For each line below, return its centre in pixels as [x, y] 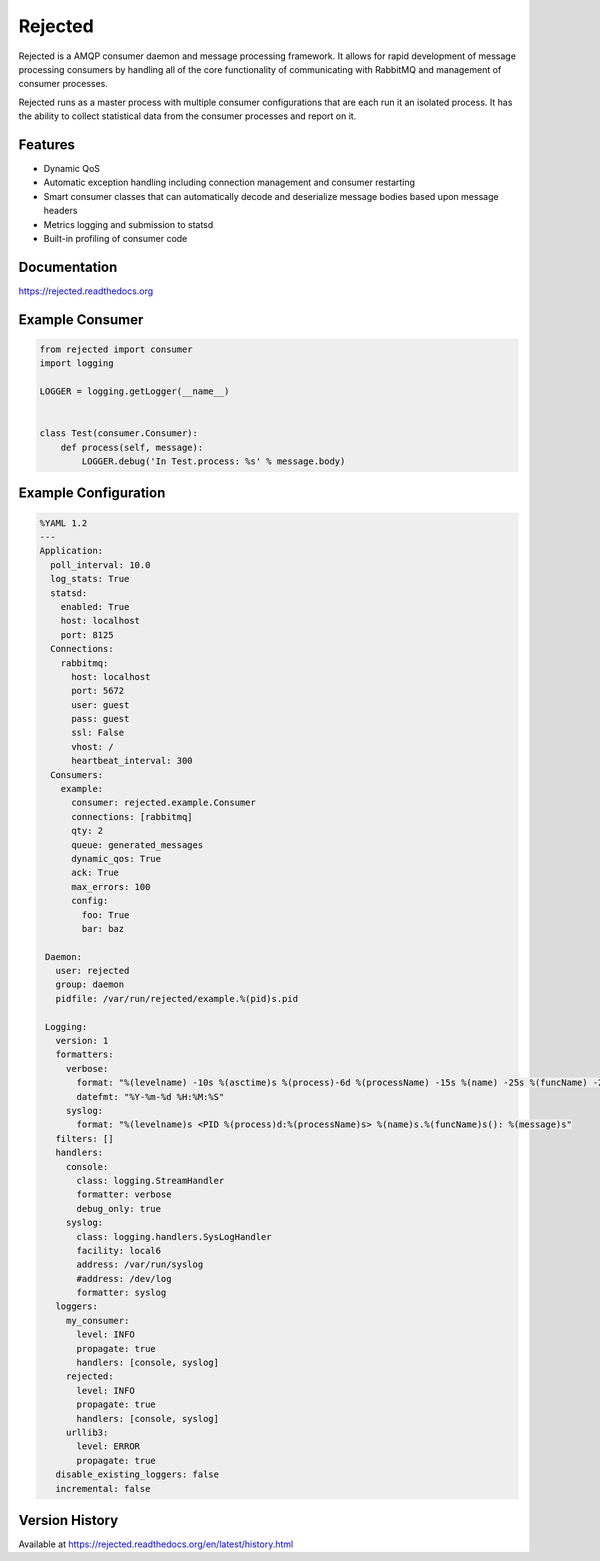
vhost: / [92, 746]
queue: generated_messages [137, 844]
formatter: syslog [121, 1293]
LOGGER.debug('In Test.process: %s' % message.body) [213, 461]
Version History [68, 1520]
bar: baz [103, 928]
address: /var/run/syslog [140, 1264]
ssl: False [98, 733]
